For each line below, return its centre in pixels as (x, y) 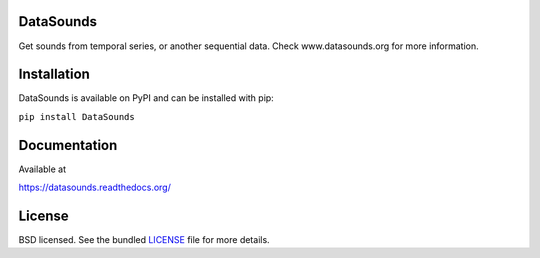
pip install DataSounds (76, 116)
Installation (54, 74)
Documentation (68, 145)
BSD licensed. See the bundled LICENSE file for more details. (144, 240)
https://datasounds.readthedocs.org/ (95, 187)
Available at (42, 169)
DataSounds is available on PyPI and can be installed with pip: (146, 98)
